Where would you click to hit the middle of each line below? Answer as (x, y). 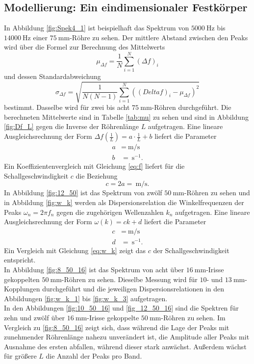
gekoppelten (22, 279)
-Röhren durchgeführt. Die (191, 107)
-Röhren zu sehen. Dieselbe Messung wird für (129, 279)
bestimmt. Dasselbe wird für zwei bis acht (67, 107)
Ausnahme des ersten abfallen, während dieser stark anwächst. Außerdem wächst (125, 346)
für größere (20, 356)
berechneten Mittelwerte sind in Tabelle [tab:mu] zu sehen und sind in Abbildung (126, 117)
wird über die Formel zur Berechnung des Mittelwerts (85, 47)
